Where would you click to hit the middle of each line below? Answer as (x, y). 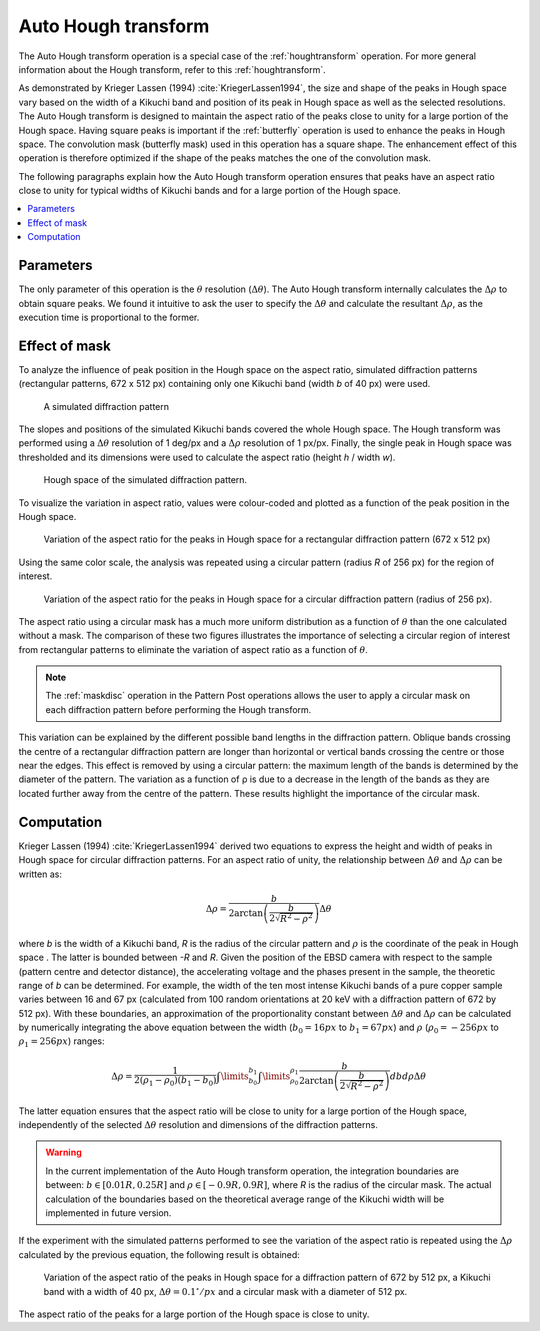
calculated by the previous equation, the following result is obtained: (159, 1254)
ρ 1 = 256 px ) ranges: (61, 1042)
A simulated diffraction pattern (106, 406)
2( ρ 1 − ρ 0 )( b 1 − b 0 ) (175, 1081)
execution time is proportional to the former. (109, 317)
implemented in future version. (108, 1213)
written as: (40, 874)
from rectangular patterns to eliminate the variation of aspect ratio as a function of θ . (193, 649)
